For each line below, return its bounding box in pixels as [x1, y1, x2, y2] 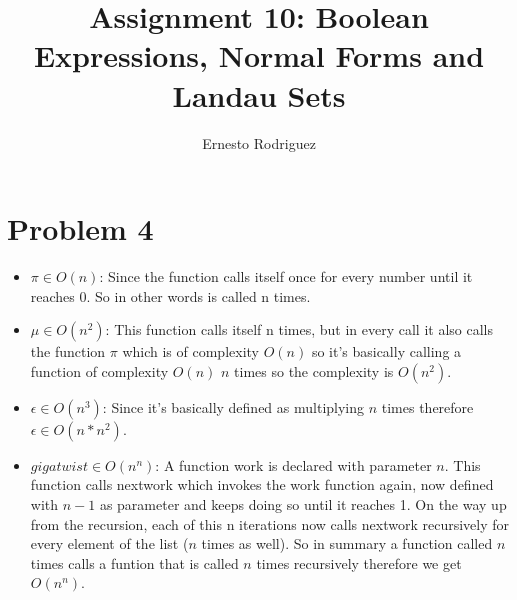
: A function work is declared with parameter [155, 454, 432, 475]
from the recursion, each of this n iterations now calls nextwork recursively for [30, 513, 510, 534]
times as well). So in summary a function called [201, 533, 493, 554]
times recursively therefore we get [256, 552, 462, 573]
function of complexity [30, 360, 169, 381]
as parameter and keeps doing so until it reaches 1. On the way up [99, 494, 507, 514]
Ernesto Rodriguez [202, 132, 316, 153]
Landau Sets [172, 74, 346, 115]
